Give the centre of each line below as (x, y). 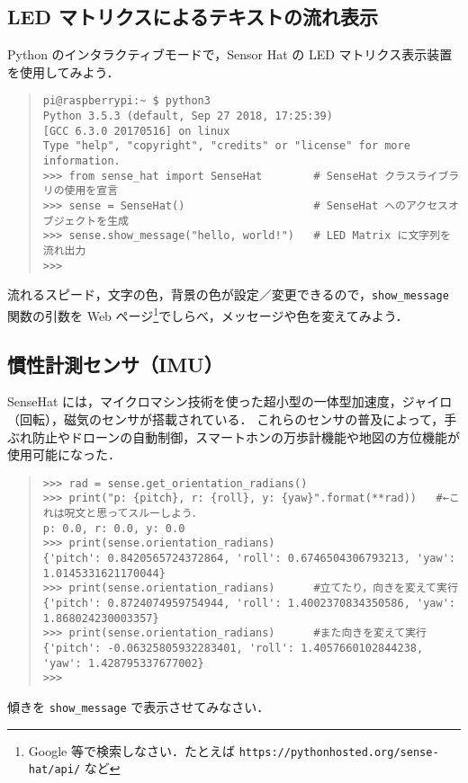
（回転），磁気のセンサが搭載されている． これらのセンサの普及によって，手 (232, 418)
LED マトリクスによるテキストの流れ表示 (193, 17)
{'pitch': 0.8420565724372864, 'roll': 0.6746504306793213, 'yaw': (249, 559)
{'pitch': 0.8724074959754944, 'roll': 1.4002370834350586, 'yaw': (249, 603)
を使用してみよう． (63, 71)
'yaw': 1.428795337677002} (123, 663)
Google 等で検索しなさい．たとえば (131, 750)
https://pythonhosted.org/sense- (339, 752)
